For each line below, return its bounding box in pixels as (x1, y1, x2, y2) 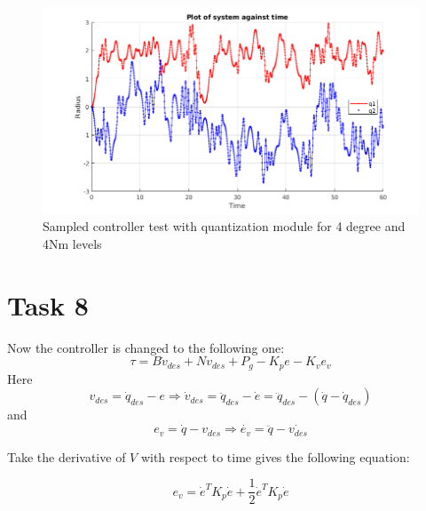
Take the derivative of (7, 447, 126, 466)
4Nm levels (43, 234, 102, 252)
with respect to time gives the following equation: (140, 447, 410, 466)
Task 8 (7, 286, 89, 323)
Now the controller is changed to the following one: (7, 338, 285, 356)
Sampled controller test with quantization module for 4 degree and (43, 217, 406, 236)
